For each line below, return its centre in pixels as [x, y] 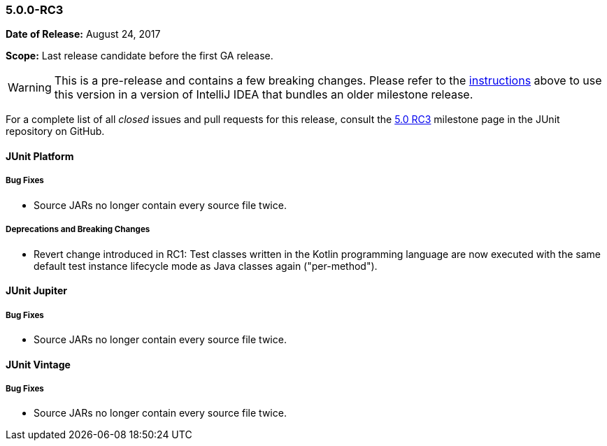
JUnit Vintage [38, 364]
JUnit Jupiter [36, 291]
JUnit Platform [40, 156]
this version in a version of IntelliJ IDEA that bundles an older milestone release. [264, 95]
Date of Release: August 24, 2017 [83, 34]
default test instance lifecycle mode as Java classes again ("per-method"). [206, 266]
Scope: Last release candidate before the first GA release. [140, 56]
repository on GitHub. [55, 131]
